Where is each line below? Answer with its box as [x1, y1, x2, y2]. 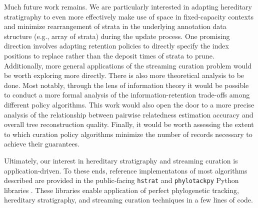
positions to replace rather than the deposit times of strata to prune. [4, 50, 214, 60]
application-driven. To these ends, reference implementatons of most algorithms [4, 165, 247, 175]
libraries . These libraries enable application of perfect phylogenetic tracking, [4, 184, 239, 195]
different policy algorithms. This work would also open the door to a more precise [4, 99, 254, 109]
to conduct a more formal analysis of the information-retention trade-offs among [4, 89, 250, 100]
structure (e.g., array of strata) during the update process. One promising [4, 30, 230, 41]
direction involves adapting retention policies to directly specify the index [4, 40, 229, 51]
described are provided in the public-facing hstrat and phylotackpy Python [4, 175, 239, 185]
